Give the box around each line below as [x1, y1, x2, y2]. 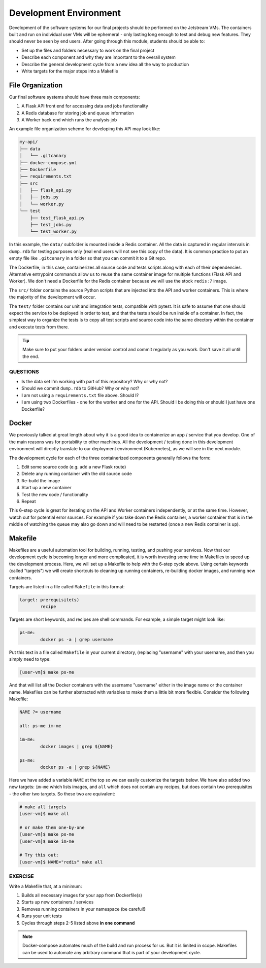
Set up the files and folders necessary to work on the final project [21, 47, 155, 53]
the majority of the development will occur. [9, 294, 96, 300]
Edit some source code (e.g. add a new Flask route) [21, 464, 127, 470]
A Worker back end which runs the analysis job [21, 116, 117, 123]
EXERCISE [9, 873, 34, 880]
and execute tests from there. [9, 323, 69, 330]
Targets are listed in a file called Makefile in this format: [9, 584, 125, 590]
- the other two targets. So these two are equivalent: [9, 790, 116, 796]
